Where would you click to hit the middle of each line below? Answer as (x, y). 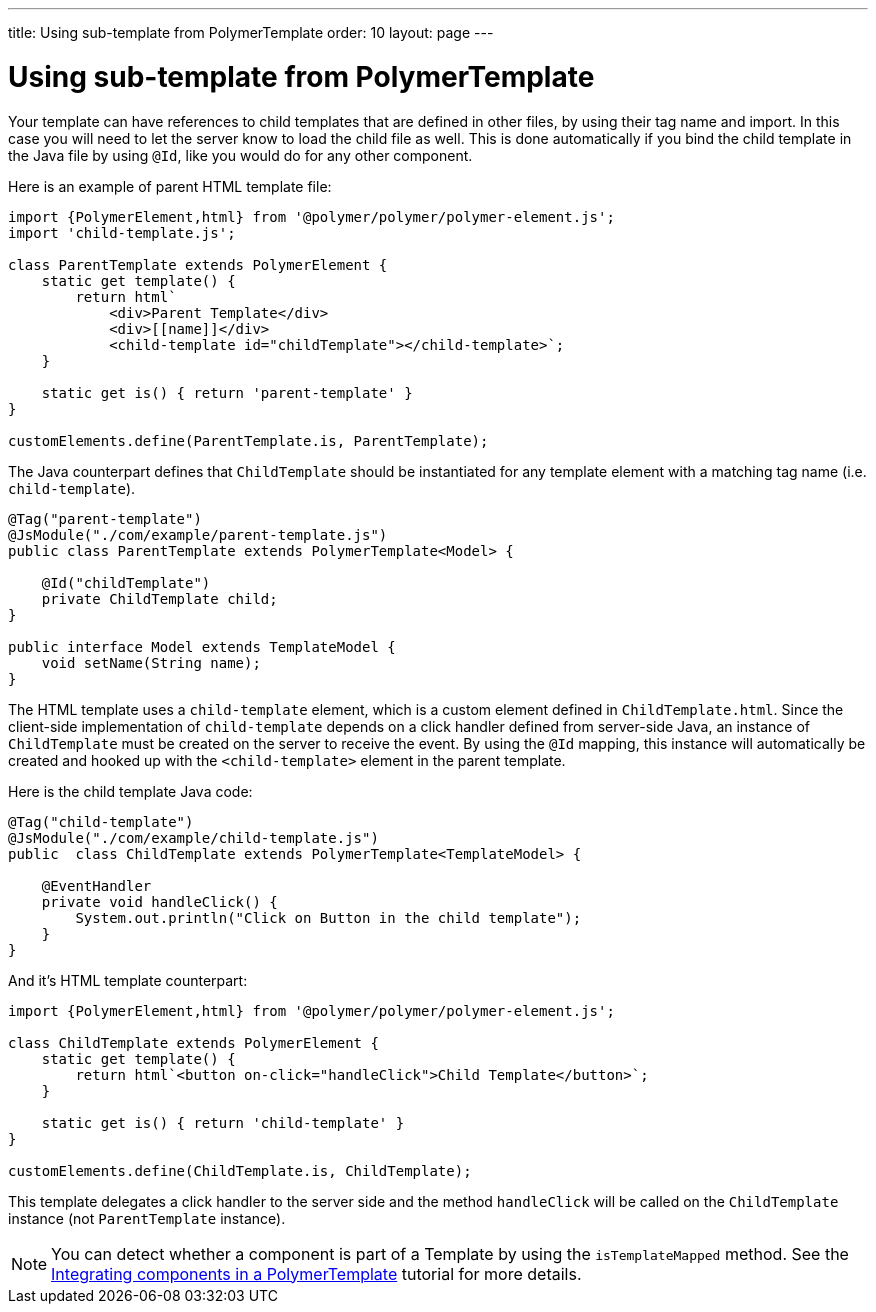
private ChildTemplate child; (159, 598)
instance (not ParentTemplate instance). (147, 1218)
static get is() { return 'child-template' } (223, 1122)
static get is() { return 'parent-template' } (227, 392)
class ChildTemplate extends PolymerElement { (193, 1042)
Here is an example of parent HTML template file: (170, 186)
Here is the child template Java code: (130, 791)
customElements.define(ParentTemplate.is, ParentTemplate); (248, 440)
